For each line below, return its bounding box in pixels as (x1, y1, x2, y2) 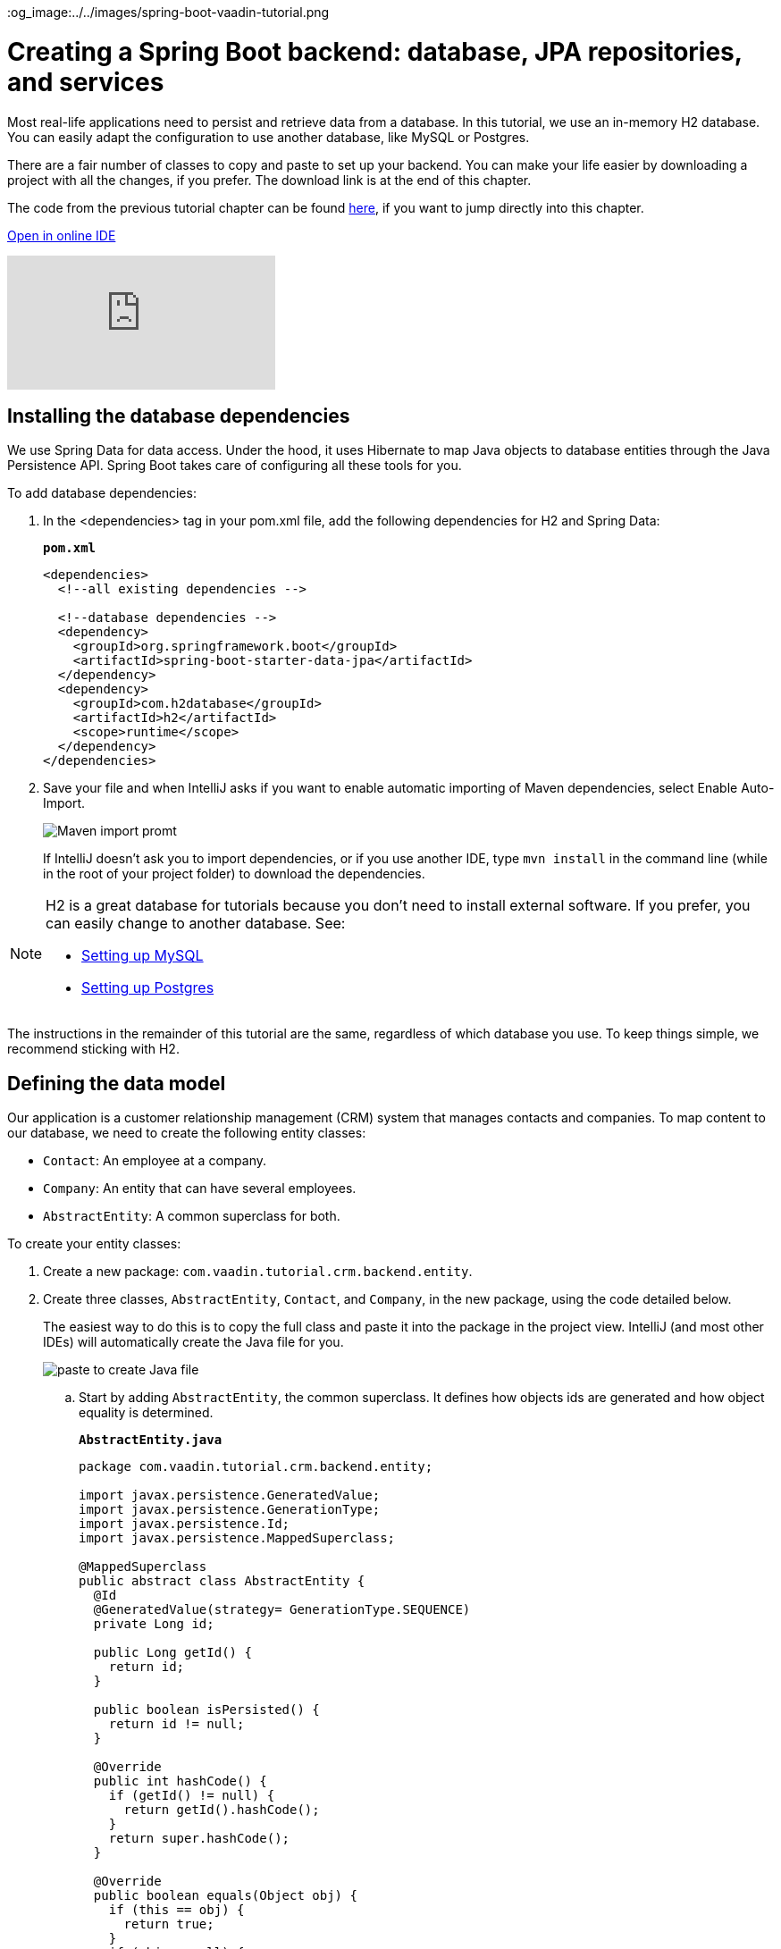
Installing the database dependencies (7, 404, 350, 427)
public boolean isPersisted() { (93, 1702, 320, 1718)
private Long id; (93, 1617, 214, 1632)
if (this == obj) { (108, 1903, 245, 1918)
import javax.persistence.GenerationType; (79, 1502, 381, 1517)
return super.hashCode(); (108, 1831, 290, 1846)
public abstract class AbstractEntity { (79, 1574, 365, 1589)
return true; (123, 1917, 214, 1932)
